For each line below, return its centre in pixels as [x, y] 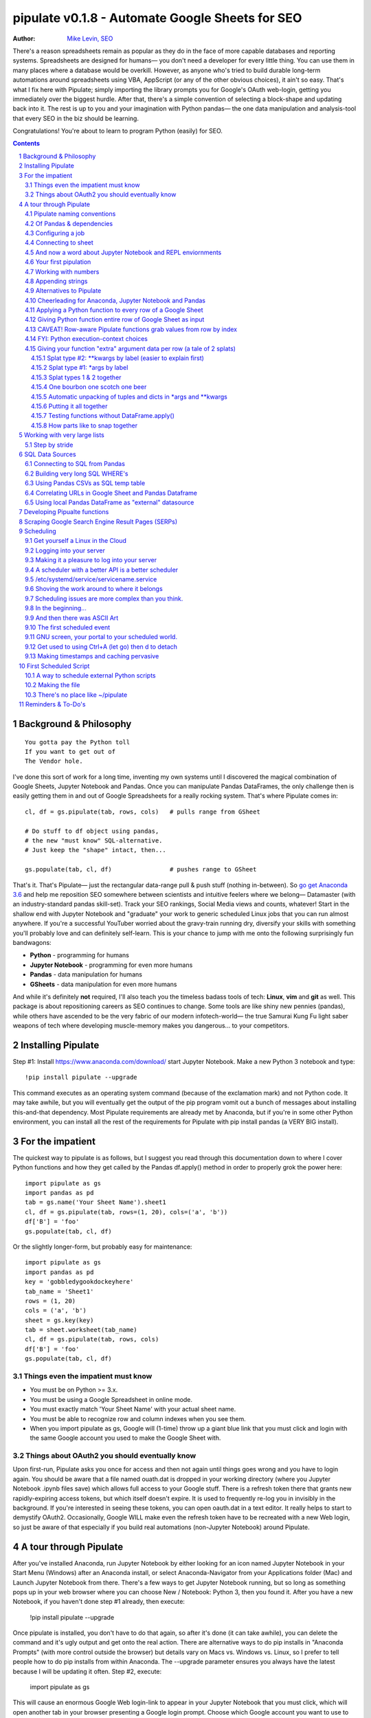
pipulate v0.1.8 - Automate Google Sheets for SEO [157, 18]
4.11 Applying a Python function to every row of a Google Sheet [114, 310]
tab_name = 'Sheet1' [59, 1291]
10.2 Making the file [53, 685]
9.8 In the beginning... [56, 608]
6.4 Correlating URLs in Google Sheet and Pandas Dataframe [111, 493]
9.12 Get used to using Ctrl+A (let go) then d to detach [101, 647]
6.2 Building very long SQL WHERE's [77, 473]
